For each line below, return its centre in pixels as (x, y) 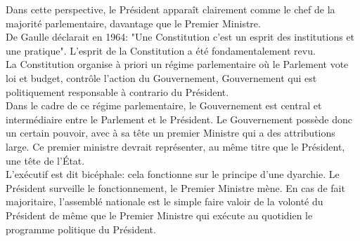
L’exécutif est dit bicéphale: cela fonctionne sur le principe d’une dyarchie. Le (173, 174)
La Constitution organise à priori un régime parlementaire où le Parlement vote (177, 64)
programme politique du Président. (81, 229)
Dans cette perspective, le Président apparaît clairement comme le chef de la (171, 9)
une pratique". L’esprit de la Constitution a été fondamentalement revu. (161, 50)
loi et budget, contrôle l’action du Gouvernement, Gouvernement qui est (161, 77)
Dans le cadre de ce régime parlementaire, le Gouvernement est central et (164, 105)
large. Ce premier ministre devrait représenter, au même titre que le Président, (175, 146)
